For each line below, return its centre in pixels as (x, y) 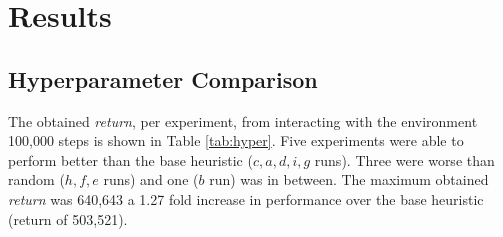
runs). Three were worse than (404, 159)
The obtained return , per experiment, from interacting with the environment (243, 120)
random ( (36, 179)
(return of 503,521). (68, 218)
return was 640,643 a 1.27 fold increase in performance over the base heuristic (246, 198)
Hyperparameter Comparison (163, 78)
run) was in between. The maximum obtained (349, 179)
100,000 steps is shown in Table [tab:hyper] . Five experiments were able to (236, 140)
